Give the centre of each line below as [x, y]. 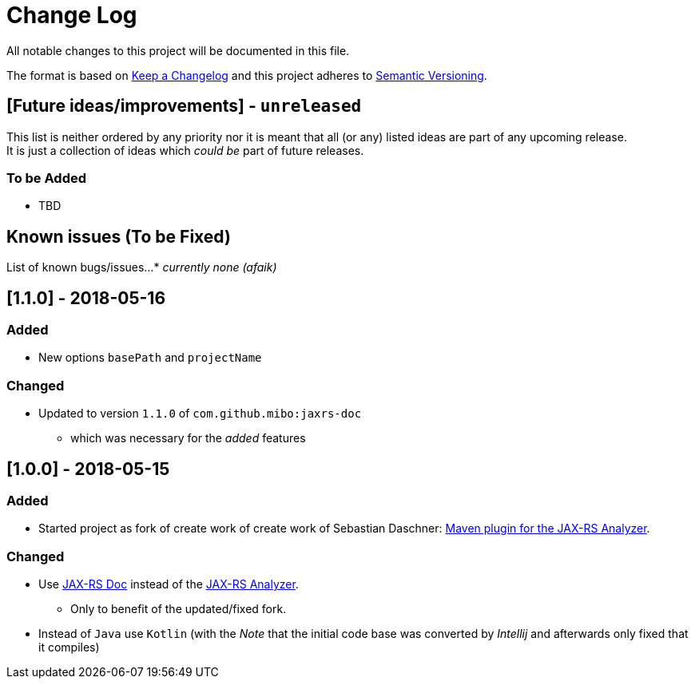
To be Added [47, 178]
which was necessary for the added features [188, 438]
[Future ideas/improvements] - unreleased [184, 106]
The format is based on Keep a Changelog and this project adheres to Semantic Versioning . [247, 75]
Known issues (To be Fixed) [119, 236]
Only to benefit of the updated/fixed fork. [179, 609]
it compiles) [69, 647]
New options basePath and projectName [150, 358]
